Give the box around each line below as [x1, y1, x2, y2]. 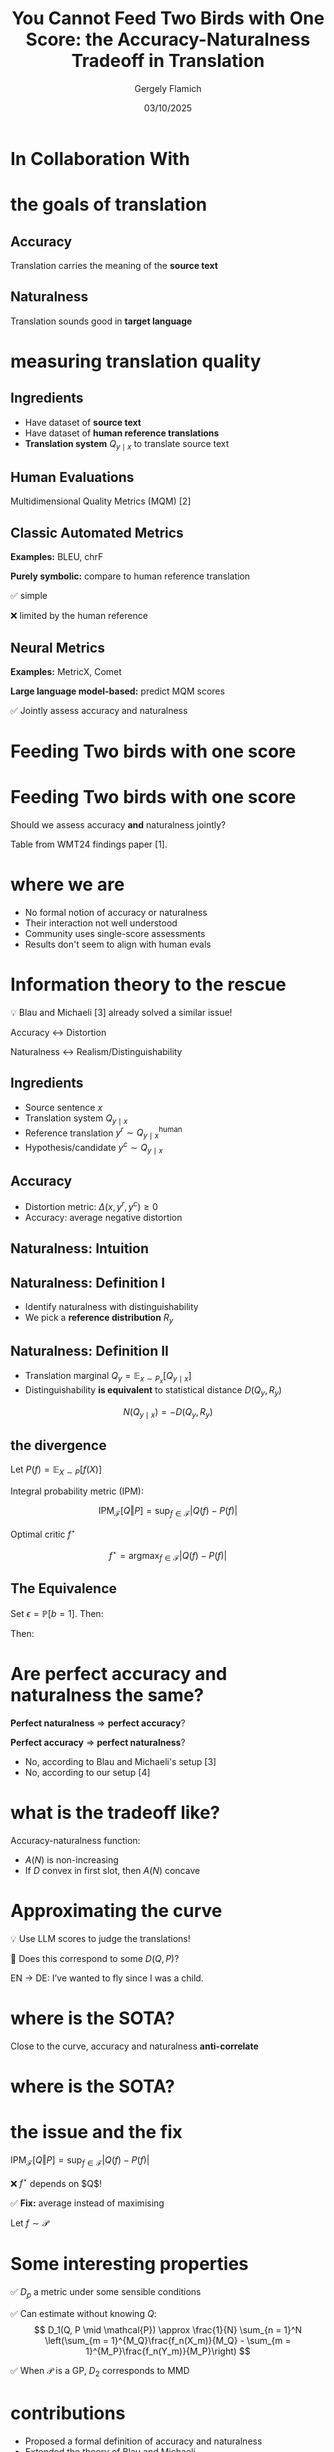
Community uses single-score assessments [24, 928, 206, 940]
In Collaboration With [10, 147, 190, 170]
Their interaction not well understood [24, 917, 178, 929]
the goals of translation [10, 193, 208, 216]
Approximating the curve [10, 1899, 223, 1922]
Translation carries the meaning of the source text [10, 259, 218, 271]
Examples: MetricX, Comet [10, 665, 122, 677]
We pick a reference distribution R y [24, 1312, 174, 1326]
